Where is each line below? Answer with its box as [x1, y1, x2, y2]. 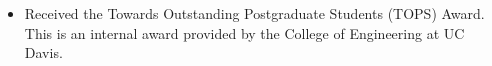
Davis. [24, 42, 63, 63]
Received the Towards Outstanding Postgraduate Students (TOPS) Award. [24, 3, 485, 23]
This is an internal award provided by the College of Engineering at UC [24, 22, 465, 43]
